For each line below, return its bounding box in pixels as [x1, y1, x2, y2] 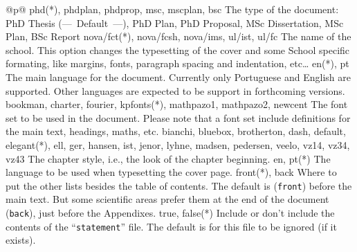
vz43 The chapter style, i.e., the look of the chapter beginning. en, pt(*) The [6, 151, 331, 165]
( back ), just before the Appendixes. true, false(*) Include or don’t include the [6, 205, 335, 219]
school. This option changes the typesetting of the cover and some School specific [6, 42, 350, 57]
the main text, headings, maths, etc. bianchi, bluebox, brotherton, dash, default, [6, 124, 346, 138]
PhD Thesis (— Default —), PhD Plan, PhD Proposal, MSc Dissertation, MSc [6, 15, 344, 30]
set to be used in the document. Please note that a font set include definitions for [6, 110, 351, 125]
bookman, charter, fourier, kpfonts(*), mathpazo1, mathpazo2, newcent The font [6, 97, 348, 111]
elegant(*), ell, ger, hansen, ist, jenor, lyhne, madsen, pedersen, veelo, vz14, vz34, [6, 137, 350, 152]
